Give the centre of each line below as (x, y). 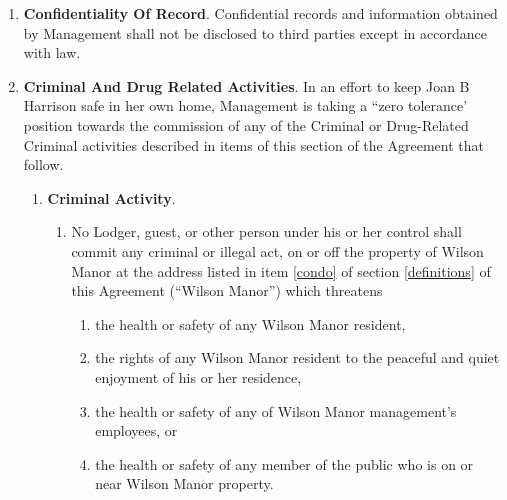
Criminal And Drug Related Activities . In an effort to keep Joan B (246, 85)
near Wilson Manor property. (184, 483)
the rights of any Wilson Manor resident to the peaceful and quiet (297, 357)
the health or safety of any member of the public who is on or (284, 463)
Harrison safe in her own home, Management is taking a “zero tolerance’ (245, 105)
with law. (52, 52)
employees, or (136, 430)
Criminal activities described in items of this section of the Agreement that (253, 144)
